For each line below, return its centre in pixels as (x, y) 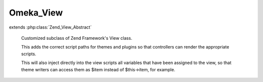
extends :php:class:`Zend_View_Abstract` (50, 27)
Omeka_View (36, 13)
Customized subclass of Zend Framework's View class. (77, 38)
